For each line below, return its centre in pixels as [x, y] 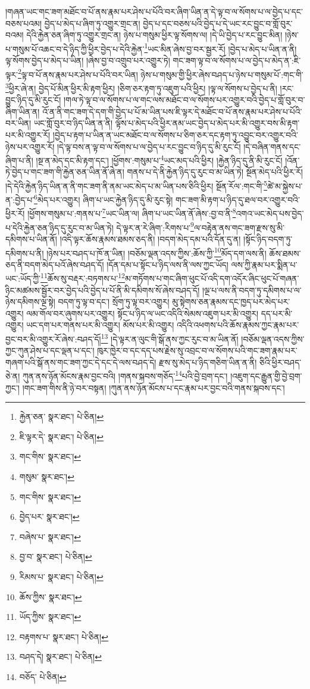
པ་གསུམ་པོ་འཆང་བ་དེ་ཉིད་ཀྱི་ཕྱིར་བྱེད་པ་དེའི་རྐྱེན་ [75, 49]
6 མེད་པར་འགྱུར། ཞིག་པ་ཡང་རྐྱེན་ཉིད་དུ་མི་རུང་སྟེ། [104, 199]
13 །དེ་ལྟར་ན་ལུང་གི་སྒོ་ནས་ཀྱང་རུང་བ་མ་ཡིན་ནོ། [170, 338]
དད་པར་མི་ [277, 313]
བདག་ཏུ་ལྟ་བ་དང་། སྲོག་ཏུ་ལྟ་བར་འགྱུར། [114, 302]
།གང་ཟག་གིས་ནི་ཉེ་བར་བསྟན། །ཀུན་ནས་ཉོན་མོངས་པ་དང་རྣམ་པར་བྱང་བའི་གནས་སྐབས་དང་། [154, 387]
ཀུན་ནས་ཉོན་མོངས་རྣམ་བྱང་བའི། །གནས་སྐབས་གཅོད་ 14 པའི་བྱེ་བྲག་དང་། [125, 375]
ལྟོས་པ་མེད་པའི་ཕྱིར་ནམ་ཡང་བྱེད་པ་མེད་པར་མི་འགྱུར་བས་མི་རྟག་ [207, 123]
